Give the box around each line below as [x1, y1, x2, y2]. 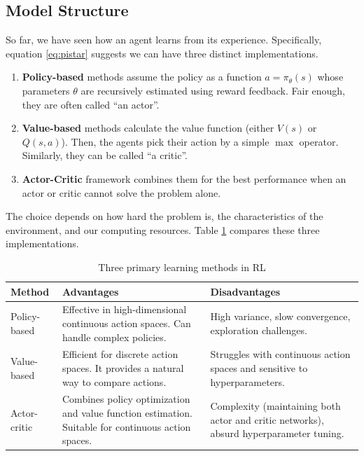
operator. [299, 134, 339, 148]
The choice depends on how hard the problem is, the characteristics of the [6, 209, 323, 223]
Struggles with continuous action [210, 347, 351, 361]
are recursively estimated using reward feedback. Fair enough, [80, 83, 346, 97]
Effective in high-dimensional [62, 302, 187, 317]
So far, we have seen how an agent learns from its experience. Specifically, [6, 32, 322, 47]
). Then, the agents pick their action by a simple [61, 134, 269, 148]
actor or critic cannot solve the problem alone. [22, 185, 221, 200]
